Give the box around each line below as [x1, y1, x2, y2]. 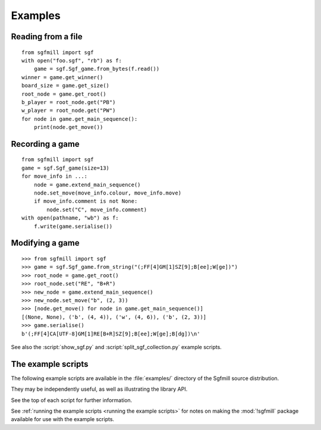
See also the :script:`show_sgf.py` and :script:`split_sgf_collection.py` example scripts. [11, 343, 222, 350]
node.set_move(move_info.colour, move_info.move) [33, 190, 181, 196]
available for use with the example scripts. [11, 416, 115, 423]
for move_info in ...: [21, 173, 88, 180]
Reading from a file [11, 32, 83, 42]
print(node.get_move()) [33, 124, 103, 131]
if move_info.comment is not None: [33, 198, 138, 205]
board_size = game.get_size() [21, 82, 110, 89]
